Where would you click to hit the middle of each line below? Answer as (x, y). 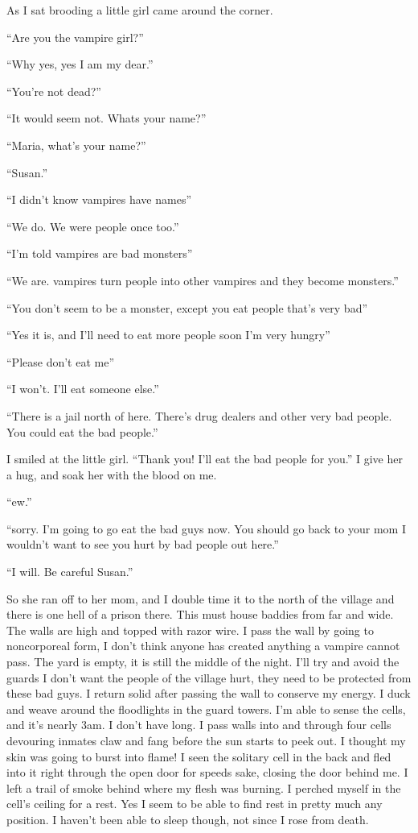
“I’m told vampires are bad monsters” (100, 253)
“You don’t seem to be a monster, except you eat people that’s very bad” (187, 307)
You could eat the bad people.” (82, 431)
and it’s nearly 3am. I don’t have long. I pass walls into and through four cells (199, 725)
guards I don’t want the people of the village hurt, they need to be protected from (209, 677)
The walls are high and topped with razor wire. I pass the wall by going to (190, 630)
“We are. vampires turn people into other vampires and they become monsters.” (203, 280)
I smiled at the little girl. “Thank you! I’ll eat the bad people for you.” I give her (205, 459)
